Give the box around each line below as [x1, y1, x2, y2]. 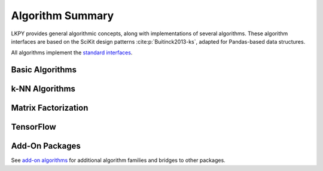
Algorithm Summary [11, 9, 114, 22]
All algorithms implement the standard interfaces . [11, 49, 133, 56]
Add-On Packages [11, 141, 81, 151]
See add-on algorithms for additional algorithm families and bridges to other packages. [11, 157, 226, 164]
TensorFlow [11, 122, 56, 132]
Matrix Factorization [11, 103, 89, 113]
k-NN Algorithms [11, 84, 76, 94]
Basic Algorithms [11, 65, 77, 75]
